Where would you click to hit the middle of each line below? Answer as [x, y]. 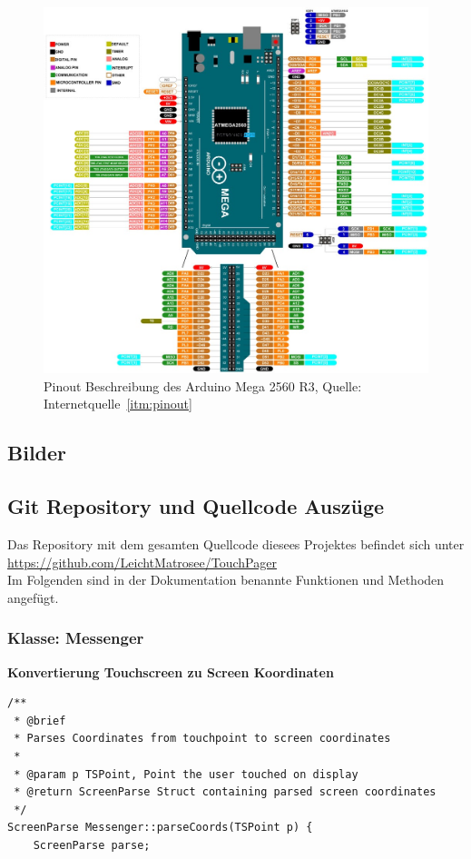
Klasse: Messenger [76, 638]
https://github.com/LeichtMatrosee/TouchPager [142, 562]
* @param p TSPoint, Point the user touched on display [186, 774]
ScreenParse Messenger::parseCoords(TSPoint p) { [160, 828]
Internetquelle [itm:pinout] [118, 404]
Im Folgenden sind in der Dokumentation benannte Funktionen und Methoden [226, 580]
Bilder [37, 453]
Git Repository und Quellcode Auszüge [196, 506]
